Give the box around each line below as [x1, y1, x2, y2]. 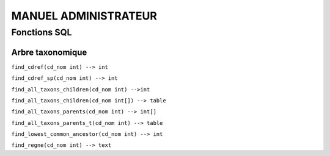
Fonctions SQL [11, 27, 72, 38]
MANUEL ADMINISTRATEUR [11, 9, 157, 23]
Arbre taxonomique [11, 47, 87, 57]
